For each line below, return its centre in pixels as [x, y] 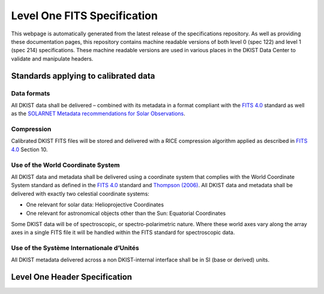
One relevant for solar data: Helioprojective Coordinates [95, 205]
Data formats [31, 93]
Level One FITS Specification [85, 16]
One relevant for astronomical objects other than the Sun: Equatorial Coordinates [126, 213]
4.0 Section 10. [29, 149]
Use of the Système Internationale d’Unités [75, 248]
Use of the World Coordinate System [65, 165]
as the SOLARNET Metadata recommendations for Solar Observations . [98, 113]
